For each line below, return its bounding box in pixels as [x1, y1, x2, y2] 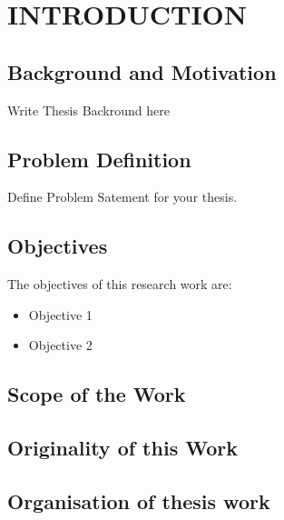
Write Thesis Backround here [7, 100, 170, 119]
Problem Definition [7, 145, 191, 173]
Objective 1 [28, 305, 93, 324]
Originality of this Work [7, 434, 238, 462]
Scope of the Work [7, 380, 186, 408]
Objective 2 [28, 335, 93, 355]
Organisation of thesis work [7, 486, 270, 515]
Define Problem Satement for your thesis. [7, 187, 238, 206]
